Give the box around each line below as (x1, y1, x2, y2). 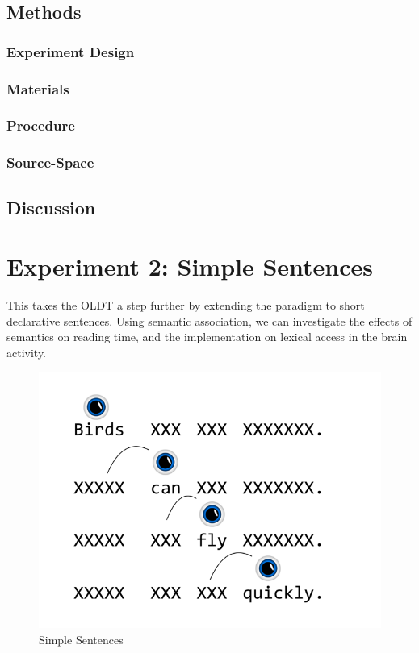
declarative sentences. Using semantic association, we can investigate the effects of (6, 312, 413, 329)
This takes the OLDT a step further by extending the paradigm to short (6, 297, 365, 314)
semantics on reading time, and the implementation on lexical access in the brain (6, 328, 408, 345)
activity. (6, 343, 47, 360)
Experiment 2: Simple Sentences (6, 250, 374, 283)
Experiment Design (6, 41, 135, 61)
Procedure (6, 115, 75, 135)
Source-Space (6, 152, 94, 173)
